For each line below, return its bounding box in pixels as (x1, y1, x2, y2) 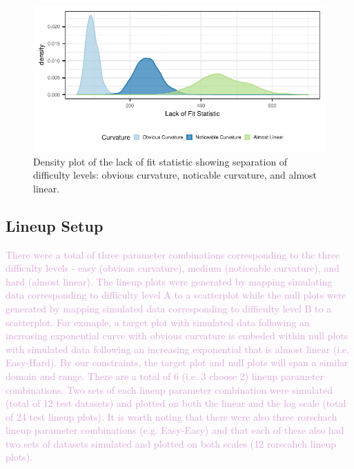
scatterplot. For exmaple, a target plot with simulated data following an (6, 315, 310, 329)
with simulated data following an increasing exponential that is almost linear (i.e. (6, 341, 350, 356)
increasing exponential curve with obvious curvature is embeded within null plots (6, 328, 348, 343)
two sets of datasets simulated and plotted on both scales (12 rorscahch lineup (6, 436, 336, 450)
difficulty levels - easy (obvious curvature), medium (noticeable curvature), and (6, 261, 340, 275)
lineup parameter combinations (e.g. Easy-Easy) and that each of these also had (6, 423, 344, 437)
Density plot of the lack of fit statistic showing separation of (33, 154, 288, 168)
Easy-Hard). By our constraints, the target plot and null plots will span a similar (6, 355, 348, 370)
